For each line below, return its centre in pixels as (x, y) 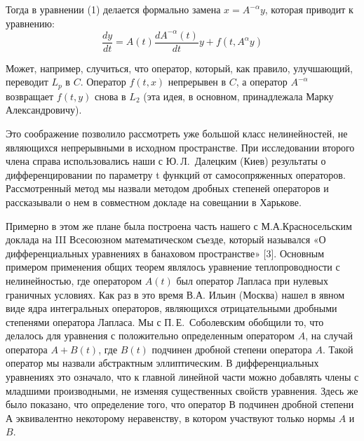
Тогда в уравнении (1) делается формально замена (113, 9)
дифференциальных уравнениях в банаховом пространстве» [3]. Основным (165, 253)
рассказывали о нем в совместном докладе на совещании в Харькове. (154, 202)
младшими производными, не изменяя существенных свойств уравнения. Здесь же (182, 390)
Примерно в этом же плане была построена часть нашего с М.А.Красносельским (179, 225)
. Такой (338, 349)
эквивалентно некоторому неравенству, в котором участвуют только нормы (175, 418)
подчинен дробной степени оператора (232, 349)
